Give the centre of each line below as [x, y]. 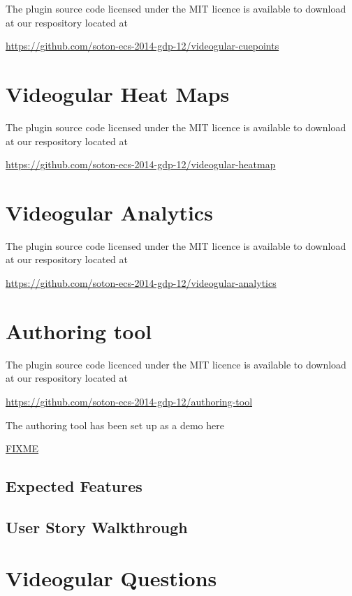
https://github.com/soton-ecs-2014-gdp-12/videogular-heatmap [141, 164]
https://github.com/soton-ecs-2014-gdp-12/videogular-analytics [141, 283]
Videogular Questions [111, 578]
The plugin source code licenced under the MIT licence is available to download [176, 364]
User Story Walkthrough [97, 527]
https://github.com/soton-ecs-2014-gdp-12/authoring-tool [129, 401]
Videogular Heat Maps [118, 93]
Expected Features [74, 486]
